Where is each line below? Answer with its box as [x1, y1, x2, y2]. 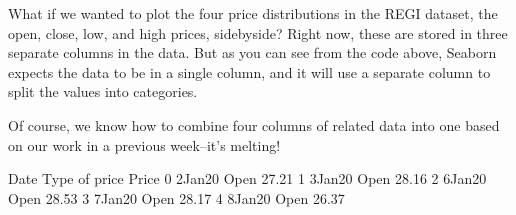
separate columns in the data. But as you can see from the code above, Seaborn [8, 42, 497, 63]
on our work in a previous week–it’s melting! [8, 134, 281, 155]
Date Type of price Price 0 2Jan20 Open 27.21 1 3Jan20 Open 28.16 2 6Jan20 [8, 168, 487, 189]
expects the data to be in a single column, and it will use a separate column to [8, 61, 491, 82]
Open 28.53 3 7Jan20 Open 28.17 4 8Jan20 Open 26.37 [8, 187, 345, 208]
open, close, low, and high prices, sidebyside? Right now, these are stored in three [8, 22, 508, 43]
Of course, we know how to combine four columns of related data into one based [8, 114, 500, 135]
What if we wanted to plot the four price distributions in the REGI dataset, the [8, 3, 498, 23]
